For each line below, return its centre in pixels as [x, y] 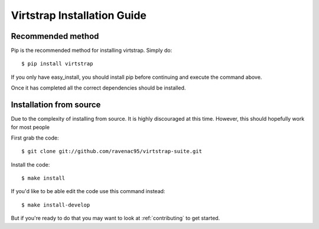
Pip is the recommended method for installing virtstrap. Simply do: [92, 51]
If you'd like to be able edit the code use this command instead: [88, 191]
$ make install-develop [56, 205]
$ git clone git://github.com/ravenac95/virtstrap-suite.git [112, 151]
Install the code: [30, 164]
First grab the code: [35, 138]
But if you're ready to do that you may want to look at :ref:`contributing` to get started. [115, 218]
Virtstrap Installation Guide [79, 15]
